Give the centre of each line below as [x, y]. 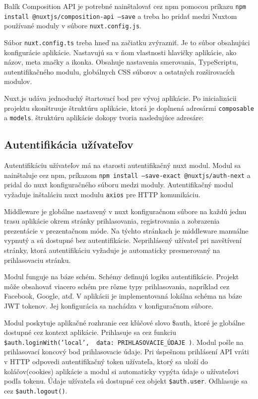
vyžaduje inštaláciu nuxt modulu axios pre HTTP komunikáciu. [102, 194]
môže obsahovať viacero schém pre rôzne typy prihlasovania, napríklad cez [117, 286]
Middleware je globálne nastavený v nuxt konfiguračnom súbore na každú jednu [125, 211]
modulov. [18, 81]
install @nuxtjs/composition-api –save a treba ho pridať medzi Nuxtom [121, 16]
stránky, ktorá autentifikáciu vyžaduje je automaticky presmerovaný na [112, 250]
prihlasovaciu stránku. [37, 260]
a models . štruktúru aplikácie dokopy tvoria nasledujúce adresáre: [104, 118]
